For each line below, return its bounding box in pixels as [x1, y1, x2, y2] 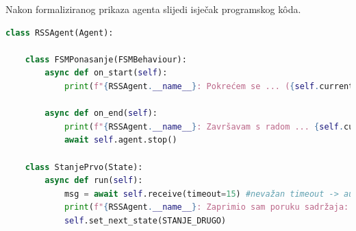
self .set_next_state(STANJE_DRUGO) [64, 215, 227, 226]
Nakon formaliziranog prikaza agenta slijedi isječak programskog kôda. [5, 2, 301, 16]
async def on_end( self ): [44, 108, 157, 119]
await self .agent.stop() [64, 135, 177, 145]
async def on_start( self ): [44, 68, 168, 78]
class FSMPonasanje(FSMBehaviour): [25, 54, 187, 64]
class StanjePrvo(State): [25, 162, 143, 172]
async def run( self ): [44, 175, 143, 186]
